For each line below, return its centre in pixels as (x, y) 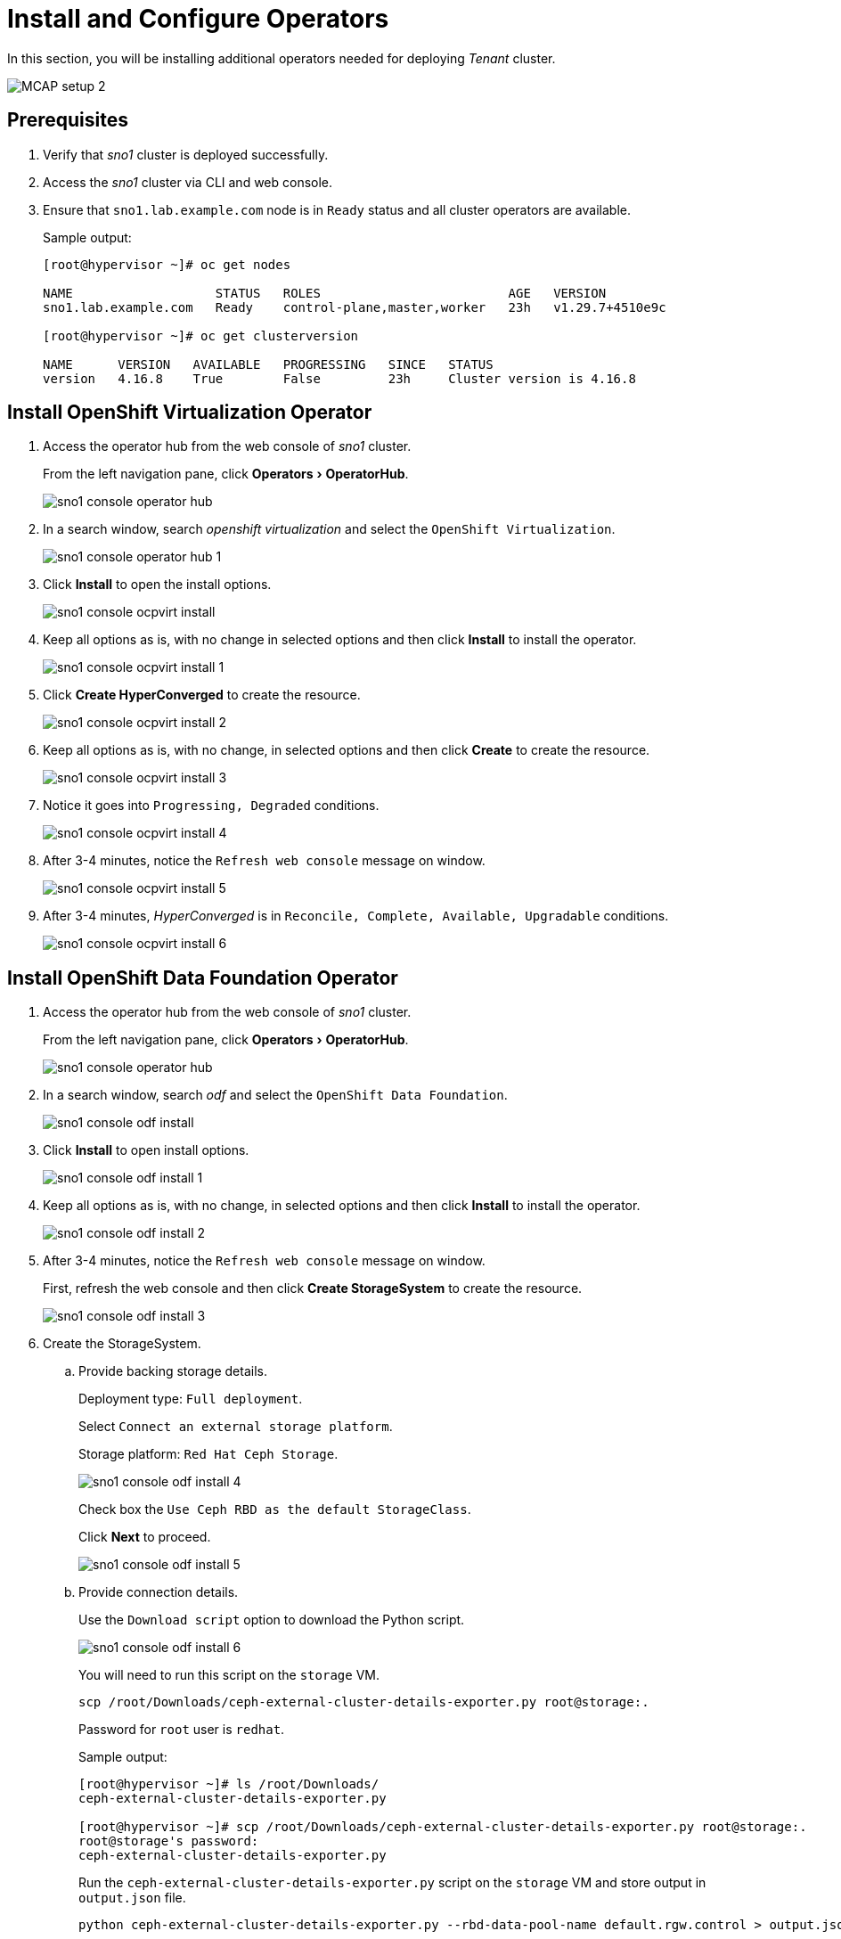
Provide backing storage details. (173, 1371)
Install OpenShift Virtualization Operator (190, 413)
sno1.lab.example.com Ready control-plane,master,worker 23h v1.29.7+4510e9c (355, 307)
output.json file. (132, 1898)
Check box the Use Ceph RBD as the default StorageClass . (275, 1509)
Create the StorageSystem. (122, 1344)
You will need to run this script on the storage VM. (229, 1675)
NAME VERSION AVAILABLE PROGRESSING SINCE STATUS (268, 364)
